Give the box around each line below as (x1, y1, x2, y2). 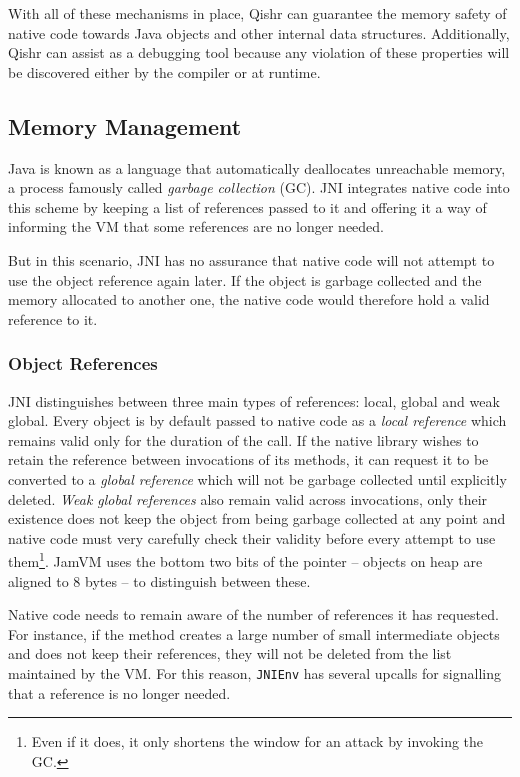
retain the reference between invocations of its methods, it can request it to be (8, 449, 489, 470)
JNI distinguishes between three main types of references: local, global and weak (8, 390, 500, 411)
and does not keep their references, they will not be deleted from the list (8, 643, 452, 664)
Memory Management (8, 110, 242, 141)
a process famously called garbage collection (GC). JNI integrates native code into (8, 177, 510, 198)
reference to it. (8, 308, 98, 329)
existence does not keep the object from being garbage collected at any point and (8, 508, 506, 529)
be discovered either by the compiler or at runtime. (8, 61, 321, 82)
